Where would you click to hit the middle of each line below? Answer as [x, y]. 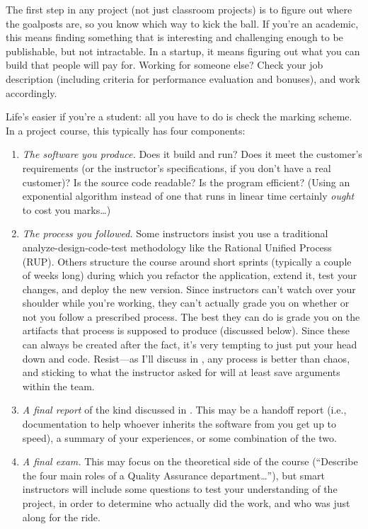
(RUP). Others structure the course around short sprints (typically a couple [187, 261]
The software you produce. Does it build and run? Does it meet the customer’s [192, 154]
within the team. [58, 386]
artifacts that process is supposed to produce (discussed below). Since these [186, 330]
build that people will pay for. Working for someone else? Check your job [165, 65]
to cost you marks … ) [67, 209]
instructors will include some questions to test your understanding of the [180, 489]
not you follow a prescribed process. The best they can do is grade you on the [191, 316]
